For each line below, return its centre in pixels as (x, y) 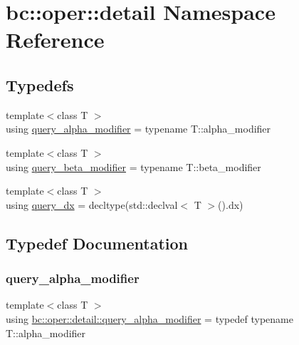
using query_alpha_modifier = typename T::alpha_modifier (138, 129)
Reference (55, 40)
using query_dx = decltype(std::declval (92, 204)
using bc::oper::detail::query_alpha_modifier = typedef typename (149, 318)
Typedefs (40, 84)
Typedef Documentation (97, 243)
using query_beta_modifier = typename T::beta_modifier (133, 166)
